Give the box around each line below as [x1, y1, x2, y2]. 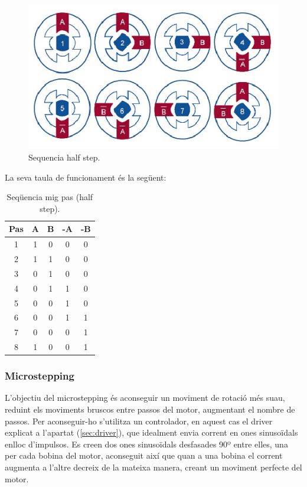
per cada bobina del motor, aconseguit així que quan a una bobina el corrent [5, 449, 283, 462]
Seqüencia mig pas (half [6, 191, 93, 203]
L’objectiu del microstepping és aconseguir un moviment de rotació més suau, [5, 391, 285, 404]
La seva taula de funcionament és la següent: [5, 171, 166, 183]
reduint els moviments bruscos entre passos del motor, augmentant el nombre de [5, 403, 295, 415]
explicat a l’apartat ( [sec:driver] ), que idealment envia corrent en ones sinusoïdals [5, 426, 298, 439]
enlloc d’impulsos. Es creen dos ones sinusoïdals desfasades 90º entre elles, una [5, 437, 288, 450]
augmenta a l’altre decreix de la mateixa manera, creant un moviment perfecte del [5, 460, 302, 473]
